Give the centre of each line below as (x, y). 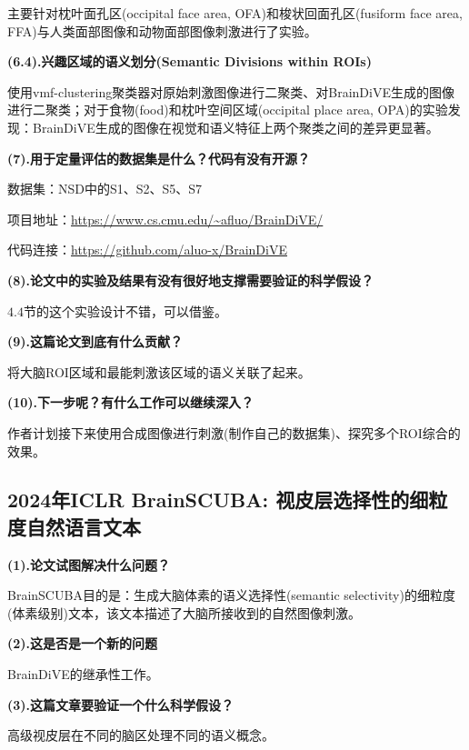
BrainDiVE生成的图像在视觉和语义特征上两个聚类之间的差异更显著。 (235, 127)
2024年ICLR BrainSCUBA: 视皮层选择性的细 (218, 500)
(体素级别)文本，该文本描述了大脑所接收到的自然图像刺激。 (184, 612)
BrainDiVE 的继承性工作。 (83, 674)
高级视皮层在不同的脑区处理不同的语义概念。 (141, 735)
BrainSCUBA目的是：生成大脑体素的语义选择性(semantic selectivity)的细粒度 (231, 595)
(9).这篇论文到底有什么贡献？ (95, 341)
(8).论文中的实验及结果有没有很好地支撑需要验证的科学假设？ (191, 280)
